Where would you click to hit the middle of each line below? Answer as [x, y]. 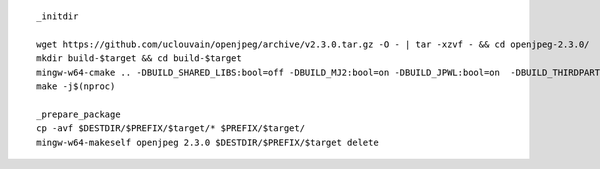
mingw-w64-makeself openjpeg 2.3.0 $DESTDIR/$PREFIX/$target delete [207, 142]
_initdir [57, 16]
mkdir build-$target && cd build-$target [139, 58]
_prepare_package [78, 114]
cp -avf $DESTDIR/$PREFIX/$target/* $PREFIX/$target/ [170, 128]
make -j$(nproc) [76, 86]
